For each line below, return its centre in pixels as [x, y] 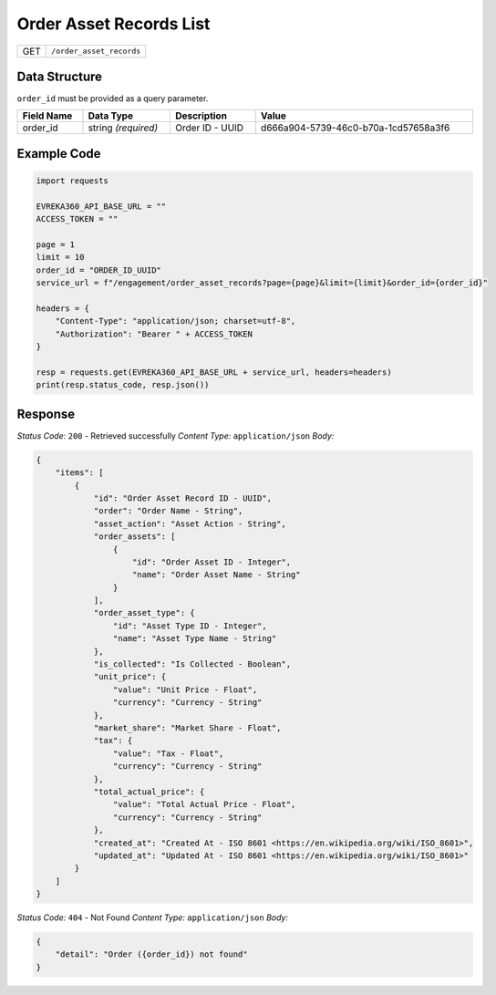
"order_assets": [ [135, 537]
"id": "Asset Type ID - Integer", [190, 626]
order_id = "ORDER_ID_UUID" [98, 270]
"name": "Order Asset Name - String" [217, 575]
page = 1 [56, 245]
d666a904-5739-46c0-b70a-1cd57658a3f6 [355, 128]
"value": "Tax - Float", [168, 753]
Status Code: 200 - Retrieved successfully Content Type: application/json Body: [176, 435]
